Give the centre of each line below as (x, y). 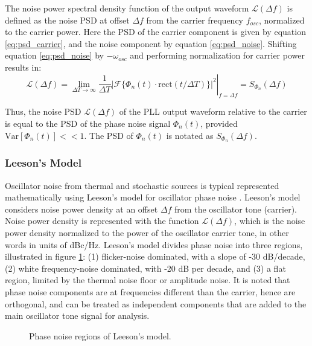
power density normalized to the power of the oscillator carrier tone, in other (147, 232)
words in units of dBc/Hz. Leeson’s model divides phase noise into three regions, (154, 244)
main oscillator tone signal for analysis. (77, 316)
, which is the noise (270, 221)
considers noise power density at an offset (81, 209)
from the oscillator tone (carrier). (236, 209)
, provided (219, 123)
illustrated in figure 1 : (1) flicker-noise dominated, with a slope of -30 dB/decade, (155, 256)
